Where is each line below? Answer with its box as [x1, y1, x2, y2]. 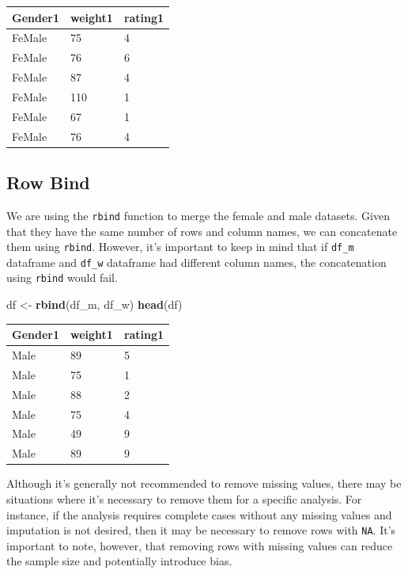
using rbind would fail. [6, 269, 118, 286]
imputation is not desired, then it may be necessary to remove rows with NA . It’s [6, 522, 396, 538]
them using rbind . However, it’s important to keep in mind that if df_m [6, 238, 354, 255]
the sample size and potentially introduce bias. [6, 553, 232, 569]
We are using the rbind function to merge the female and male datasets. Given [6, 207, 390, 223]
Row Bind [6, 170, 90, 195]
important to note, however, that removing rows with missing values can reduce [6, 537, 393, 553]
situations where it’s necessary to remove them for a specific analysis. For [6, 490, 362, 507]
